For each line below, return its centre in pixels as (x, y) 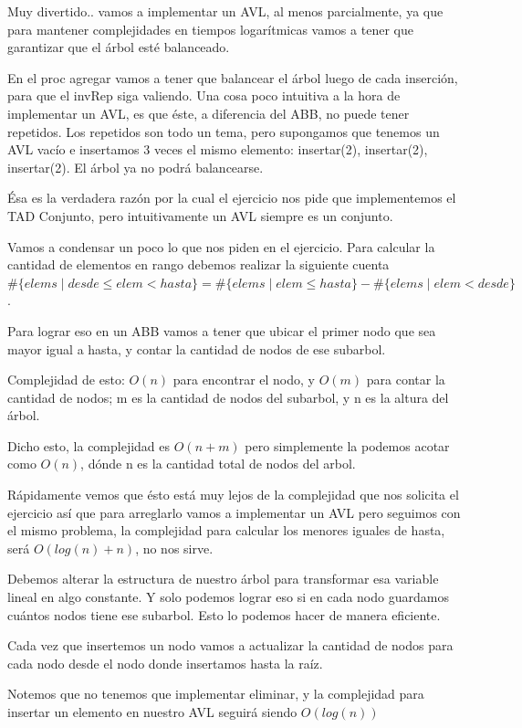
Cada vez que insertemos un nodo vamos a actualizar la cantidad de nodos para (230, 645)
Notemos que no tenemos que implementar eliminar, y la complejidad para (216, 694)
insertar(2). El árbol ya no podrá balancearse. (136, 167)
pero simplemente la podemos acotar (347, 445)
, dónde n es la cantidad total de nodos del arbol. (218, 464)
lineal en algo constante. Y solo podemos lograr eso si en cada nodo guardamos (228, 597)
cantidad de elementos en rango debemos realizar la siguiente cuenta (198, 264)
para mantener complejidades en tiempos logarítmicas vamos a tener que (210, 29)
